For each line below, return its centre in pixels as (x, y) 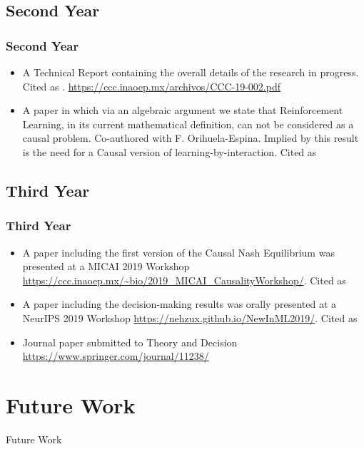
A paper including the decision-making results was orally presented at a (180, 304)
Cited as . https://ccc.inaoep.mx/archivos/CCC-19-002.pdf (151, 86)
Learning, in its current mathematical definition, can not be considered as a (188, 124)
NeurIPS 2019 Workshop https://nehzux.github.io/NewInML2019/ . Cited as (190, 318)
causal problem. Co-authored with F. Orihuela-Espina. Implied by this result (191, 138)
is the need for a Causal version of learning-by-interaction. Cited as (170, 151)
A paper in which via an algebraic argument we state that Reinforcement (183, 110)
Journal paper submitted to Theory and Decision (130, 342)
